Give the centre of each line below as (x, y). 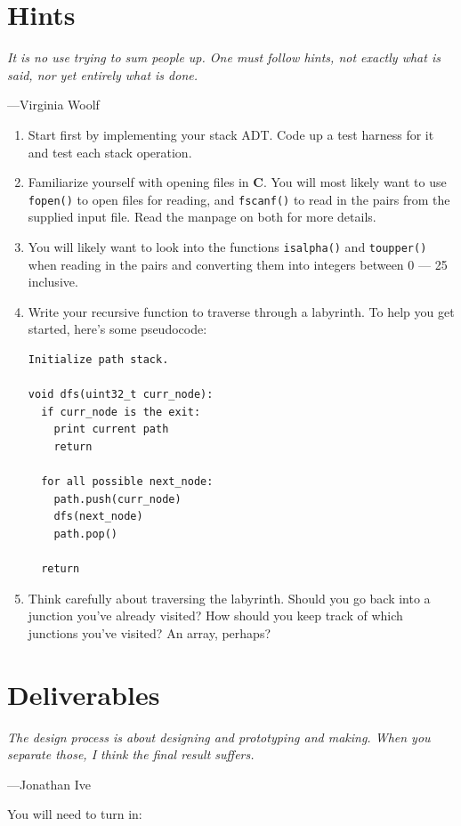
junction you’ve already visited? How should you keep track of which (215, 615)
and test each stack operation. (110, 152)
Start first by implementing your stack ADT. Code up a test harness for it (231, 134)
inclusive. (53, 282)
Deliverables (84, 694)
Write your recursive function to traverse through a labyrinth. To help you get (241, 311)
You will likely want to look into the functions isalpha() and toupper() (227, 246)
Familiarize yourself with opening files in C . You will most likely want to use (237, 182)
